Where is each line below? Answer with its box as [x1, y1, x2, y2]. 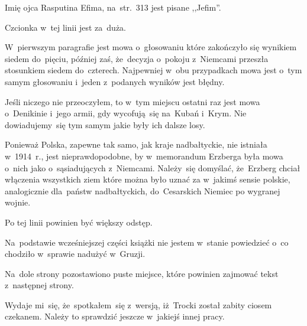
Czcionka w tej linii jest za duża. [5, 21, 127, 33]
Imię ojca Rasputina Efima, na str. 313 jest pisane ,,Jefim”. [5, 1, 221, 13]
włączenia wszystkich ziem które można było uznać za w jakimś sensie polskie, [5, 173, 290, 185]
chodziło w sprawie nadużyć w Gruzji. [5, 247, 146, 260]
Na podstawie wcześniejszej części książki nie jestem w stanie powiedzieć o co [5, 236, 289, 248]
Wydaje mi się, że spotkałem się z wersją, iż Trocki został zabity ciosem [5, 298, 272, 311]
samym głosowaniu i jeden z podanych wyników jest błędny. [5, 75, 225, 87]
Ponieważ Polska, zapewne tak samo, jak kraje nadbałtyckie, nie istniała [5, 138, 267, 151]
